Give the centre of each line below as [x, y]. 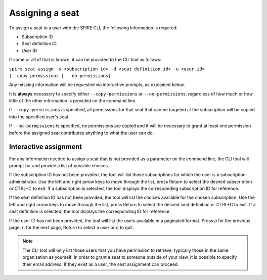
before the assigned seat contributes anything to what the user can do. [82, 133]
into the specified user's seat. [39, 117]
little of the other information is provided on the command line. [73, 101]
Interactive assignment [46, 147]
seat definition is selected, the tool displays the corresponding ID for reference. [90, 211]
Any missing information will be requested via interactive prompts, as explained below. [97, 85]
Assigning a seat [44, 13]
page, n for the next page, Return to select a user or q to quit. [72, 228]
